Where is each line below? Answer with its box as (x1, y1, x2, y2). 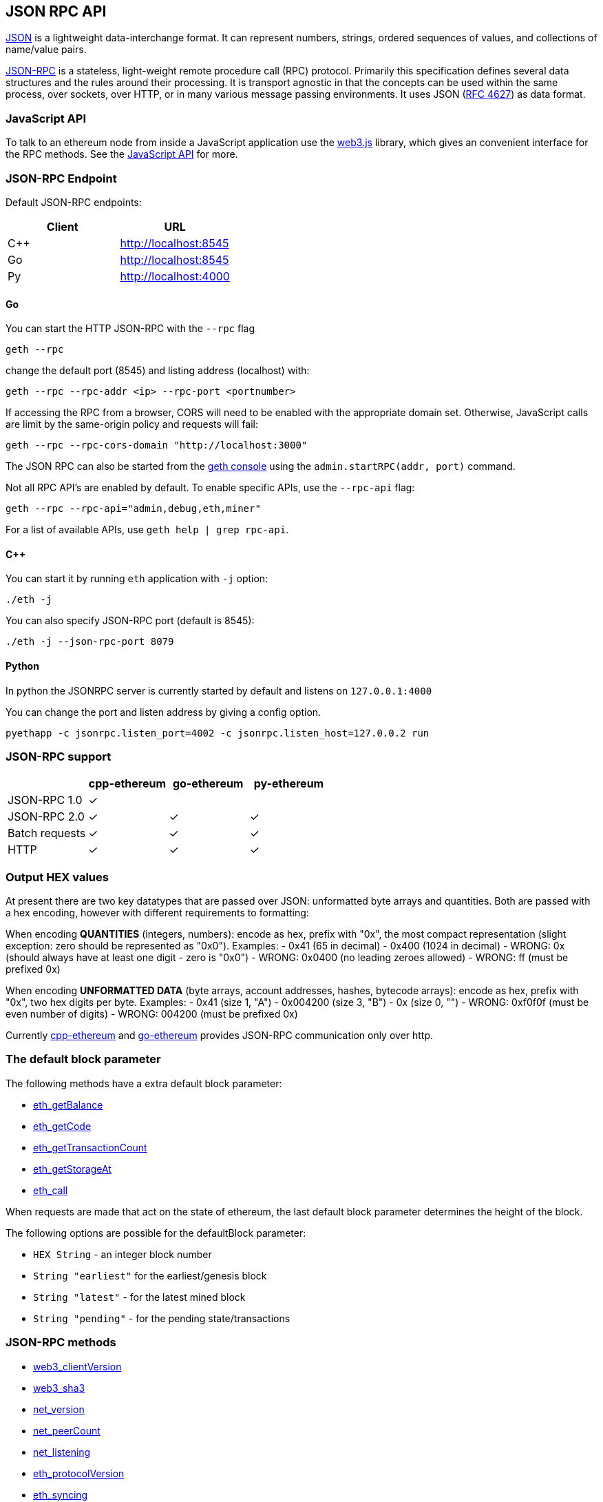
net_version (33, 1403, 85, 1415)
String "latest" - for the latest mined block (33, 1290, 246, 1303)
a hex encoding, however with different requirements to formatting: (6, 907, 309, 919)
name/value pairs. (6, 43, 87, 56)
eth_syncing (33, 1488, 88, 1501)
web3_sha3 (33, 1381, 85, 1394)
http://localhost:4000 (120, 269, 230, 283)
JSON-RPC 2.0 (8, 810, 85, 824)
